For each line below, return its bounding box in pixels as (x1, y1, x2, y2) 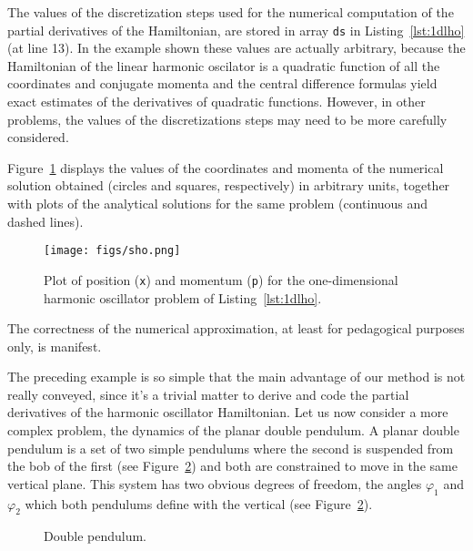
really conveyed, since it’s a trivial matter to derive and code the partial (7, 384, 409, 403)
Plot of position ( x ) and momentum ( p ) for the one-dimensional (44, 270, 398, 289)
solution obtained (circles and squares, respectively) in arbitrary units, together (7, 176, 450, 195)
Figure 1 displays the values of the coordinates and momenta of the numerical (7, 158, 444, 177)
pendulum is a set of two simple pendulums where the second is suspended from (7, 438, 454, 457)
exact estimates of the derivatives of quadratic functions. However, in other (7, 92, 426, 111)
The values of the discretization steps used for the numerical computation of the (7, 3, 454, 21)
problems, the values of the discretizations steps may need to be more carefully (7, 109, 448, 128)
